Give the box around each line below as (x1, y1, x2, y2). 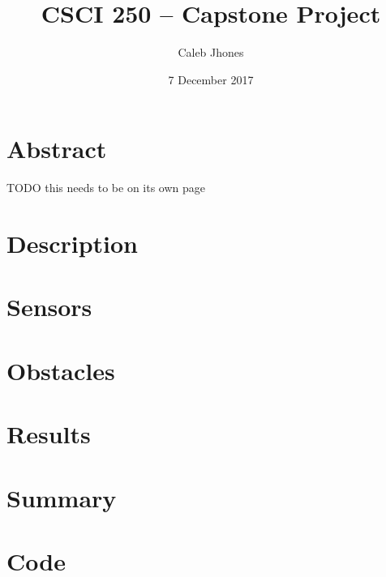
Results (6, 417, 91, 451)
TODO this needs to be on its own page (6, 179, 206, 196)
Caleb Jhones (178, 44, 244, 61)
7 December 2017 (168, 71, 254, 88)
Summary (6, 481, 117, 514)
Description (6, 227, 139, 260)
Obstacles (6, 353, 115, 387)
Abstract (6, 132, 107, 165)
